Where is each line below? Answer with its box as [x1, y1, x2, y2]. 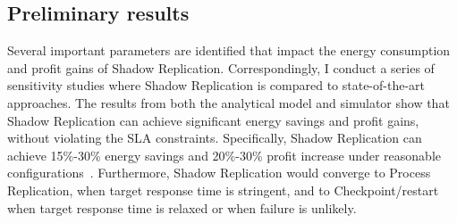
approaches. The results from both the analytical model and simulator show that [7, 93, 450, 111]
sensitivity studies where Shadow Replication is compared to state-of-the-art [7, 76, 426, 95]
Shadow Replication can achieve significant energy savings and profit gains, [7, 111, 419, 129]
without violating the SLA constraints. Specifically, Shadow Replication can [7, 128, 422, 147]
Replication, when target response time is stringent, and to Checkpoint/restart [7, 180, 439, 199]
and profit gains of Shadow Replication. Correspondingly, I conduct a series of [7, 58, 435, 77]
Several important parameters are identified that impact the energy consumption [7, 41, 451, 60]
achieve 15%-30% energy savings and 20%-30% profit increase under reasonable [7, 145, 442, 164]
